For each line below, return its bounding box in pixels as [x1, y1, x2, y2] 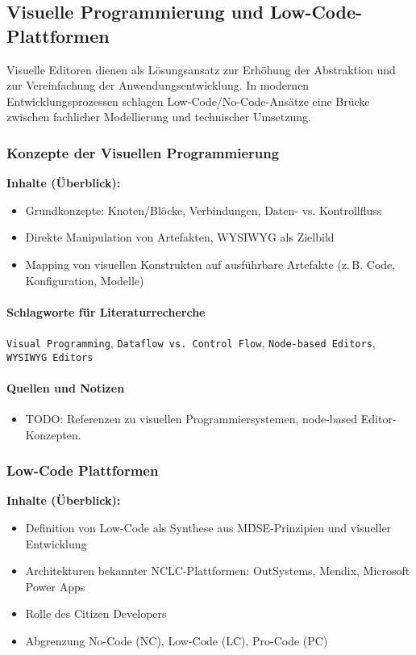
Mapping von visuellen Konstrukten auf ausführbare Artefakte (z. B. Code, [25, 255, 396, 272]
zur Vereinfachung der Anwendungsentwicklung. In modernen [6, 77, 310, 94]
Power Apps [25, 577, 85, 594]
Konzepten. [25, 426, 81, 443]
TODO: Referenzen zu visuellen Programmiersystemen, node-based [25, 410, 358, 427]
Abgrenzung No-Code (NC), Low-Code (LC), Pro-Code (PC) [25, 632, 328, 649]
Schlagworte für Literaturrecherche [6, 303, 206, 320]
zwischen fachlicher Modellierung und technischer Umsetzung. [6, 108, 311, 125]
